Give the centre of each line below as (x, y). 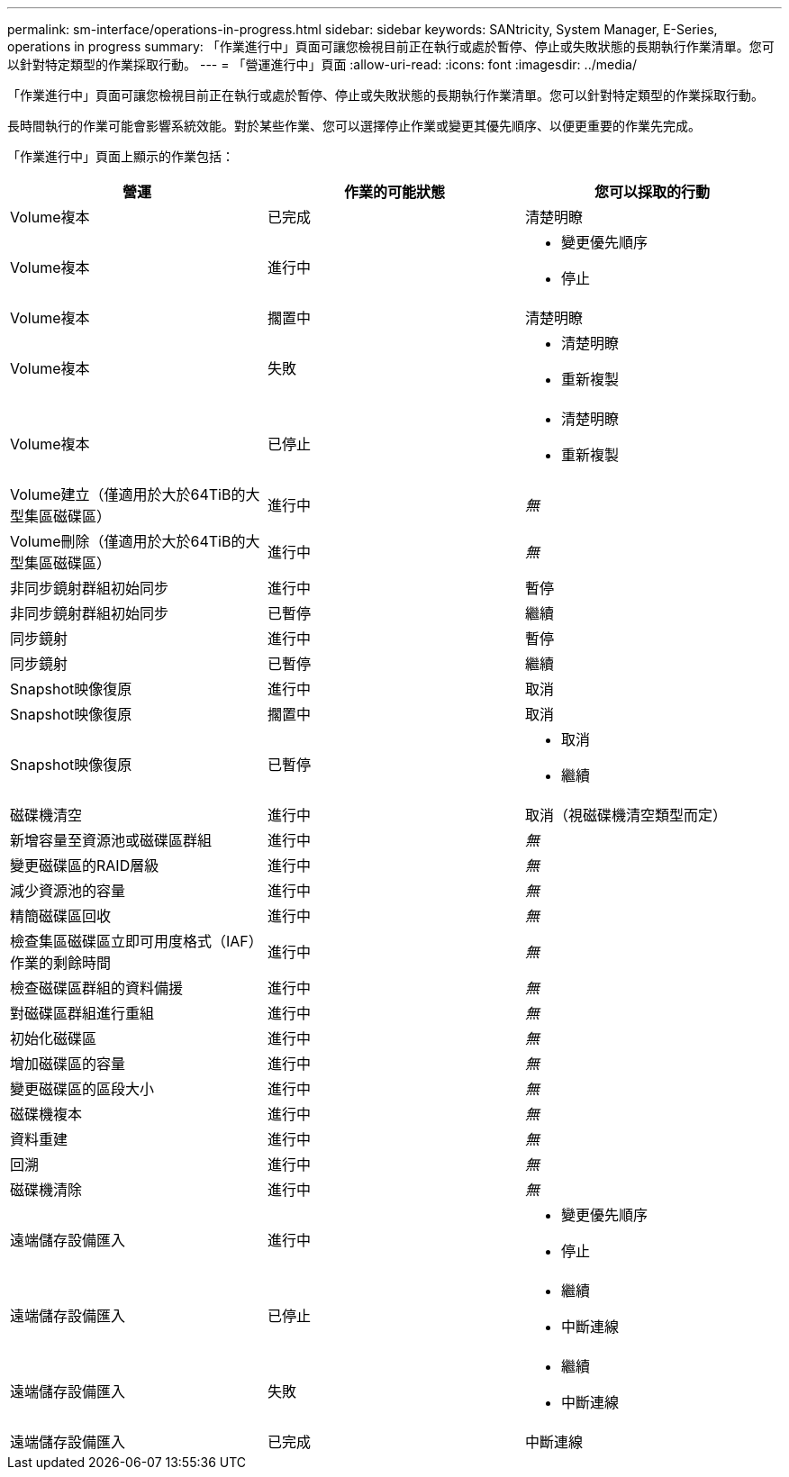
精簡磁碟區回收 (61, 916)
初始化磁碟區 (54, 1038)
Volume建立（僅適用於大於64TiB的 (128, 494)
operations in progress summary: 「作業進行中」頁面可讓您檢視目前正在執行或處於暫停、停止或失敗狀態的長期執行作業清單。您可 (391, 46)
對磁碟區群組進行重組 (82, 1013)
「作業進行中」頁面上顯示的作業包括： (121, 156)
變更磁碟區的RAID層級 (85, 865)
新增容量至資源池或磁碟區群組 (111, 840)
